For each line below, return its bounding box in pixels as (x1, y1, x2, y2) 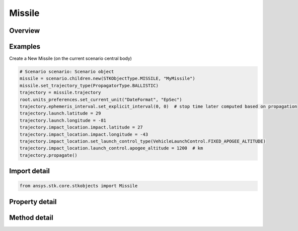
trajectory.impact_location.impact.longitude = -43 (19, 131, 149, 137)
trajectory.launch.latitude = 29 (19, 111, 101, 116)
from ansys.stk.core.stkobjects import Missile (19, 183, 138, 189)
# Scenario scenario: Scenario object (19, 69, 114, 75)
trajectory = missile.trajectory (19, 90, 101, 96)
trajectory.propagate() (19, 152, 78, 158)
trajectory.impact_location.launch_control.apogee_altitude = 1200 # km (19, 145, 203, 151)
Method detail (9, 213, 54, 222)
